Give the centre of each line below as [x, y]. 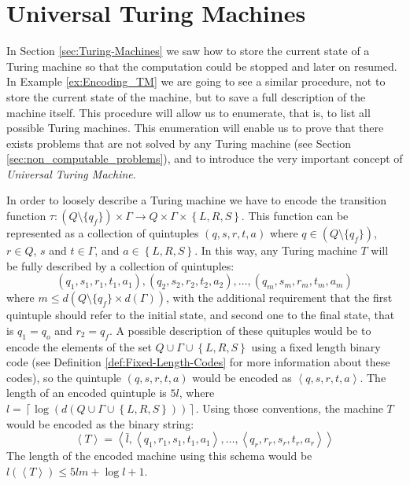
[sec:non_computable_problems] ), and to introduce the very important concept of [205, 158]
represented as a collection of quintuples [103, 233]
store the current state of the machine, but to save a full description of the [186, 96]
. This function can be [295, 216]
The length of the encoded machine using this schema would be [159, 456]
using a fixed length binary [316, 346]
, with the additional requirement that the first [279, 298]
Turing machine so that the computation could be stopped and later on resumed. [202, 66]
